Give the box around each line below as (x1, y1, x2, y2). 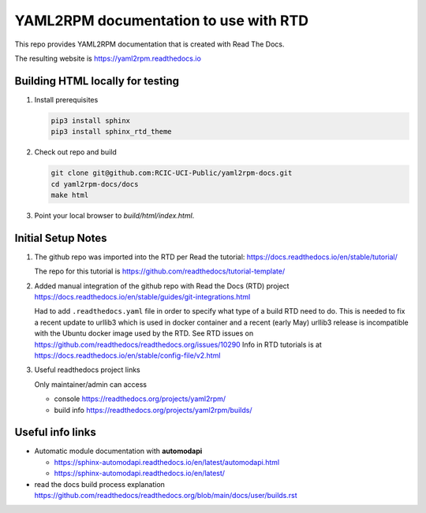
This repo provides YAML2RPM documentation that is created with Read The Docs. (14, 39, 285, 49)
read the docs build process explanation (34, 479, 166, 489)
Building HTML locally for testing (14, 74, 180, 87)
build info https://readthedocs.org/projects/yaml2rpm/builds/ (54, 405, 252, 414)
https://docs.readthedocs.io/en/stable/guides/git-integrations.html (34, 292, 251, 302)
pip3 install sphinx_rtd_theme (50, 127, 173, 136)
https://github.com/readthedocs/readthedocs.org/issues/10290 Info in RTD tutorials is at (34, 340, 323, 349)
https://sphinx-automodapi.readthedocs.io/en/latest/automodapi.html (54, 457, 280, 467)
